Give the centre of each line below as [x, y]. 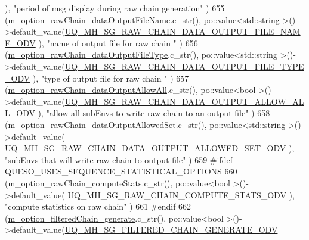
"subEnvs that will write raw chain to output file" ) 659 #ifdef [119, 159]
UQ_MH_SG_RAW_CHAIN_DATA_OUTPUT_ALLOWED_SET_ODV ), [150, 148]
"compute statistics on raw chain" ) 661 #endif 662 [98, 206]
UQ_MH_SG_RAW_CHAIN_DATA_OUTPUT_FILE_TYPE [184, 66]
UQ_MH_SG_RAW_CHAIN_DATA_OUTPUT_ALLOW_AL [184, 101]
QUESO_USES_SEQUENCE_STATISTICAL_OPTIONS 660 [121, 171]
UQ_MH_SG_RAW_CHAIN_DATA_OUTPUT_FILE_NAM [183, 31]
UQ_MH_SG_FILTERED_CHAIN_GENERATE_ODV [171, 230]
